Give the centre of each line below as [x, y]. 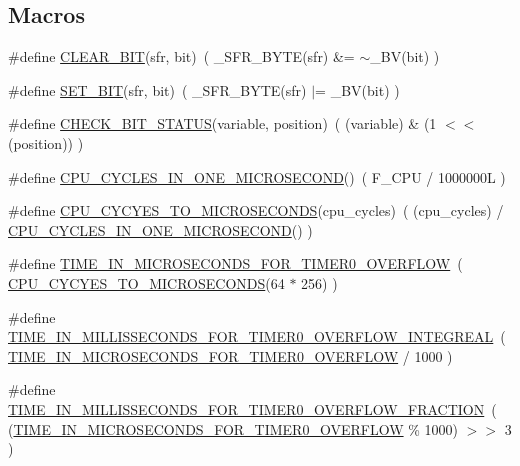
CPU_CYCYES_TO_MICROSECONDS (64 [146, 282]
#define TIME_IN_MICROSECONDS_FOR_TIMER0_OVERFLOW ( [235, 263]
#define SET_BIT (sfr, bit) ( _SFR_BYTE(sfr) [157, 89]
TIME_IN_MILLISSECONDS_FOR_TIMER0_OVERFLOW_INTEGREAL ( [257, 336]
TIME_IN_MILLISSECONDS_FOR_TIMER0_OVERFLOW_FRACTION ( [252, 408]
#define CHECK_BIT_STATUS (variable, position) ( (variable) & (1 [222, 123]
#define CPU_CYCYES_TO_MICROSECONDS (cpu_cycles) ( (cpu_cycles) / [256, 210]
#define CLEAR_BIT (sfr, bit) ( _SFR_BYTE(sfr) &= [181, 56]
